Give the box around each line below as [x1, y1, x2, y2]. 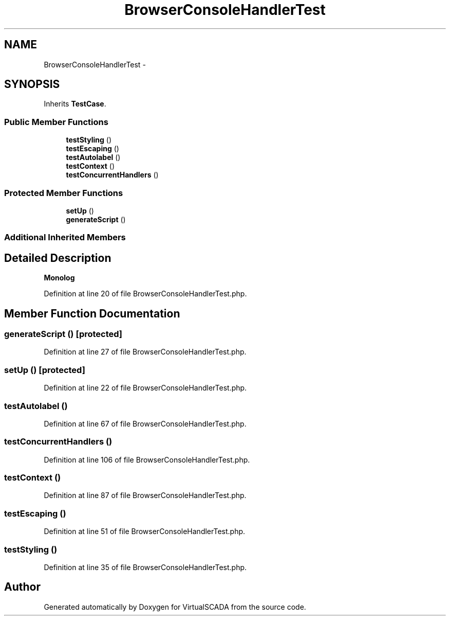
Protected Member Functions [4, 187, 123, 198]
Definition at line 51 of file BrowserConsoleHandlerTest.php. [44, 527, 246, 536]
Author [4, 580, 41, 594]
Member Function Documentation [4, 307, 180, 320]
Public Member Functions [4, 116, 108, 127]
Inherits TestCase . [44, 99, 106, 109]
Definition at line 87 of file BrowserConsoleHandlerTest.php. [44, 491, 247, 500]
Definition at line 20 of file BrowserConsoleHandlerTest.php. [44, 289, 247, 298]
